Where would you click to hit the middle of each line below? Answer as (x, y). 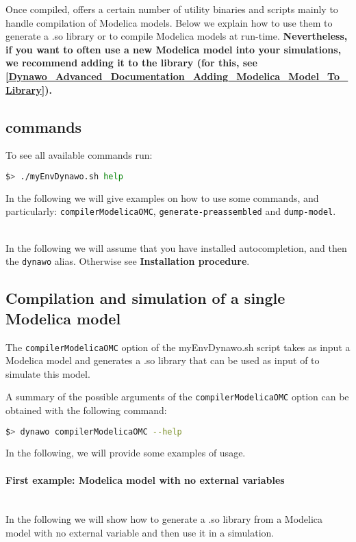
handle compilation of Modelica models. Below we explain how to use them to (169, 22)
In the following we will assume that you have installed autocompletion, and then (176, 247)
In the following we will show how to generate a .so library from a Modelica (164, 519)
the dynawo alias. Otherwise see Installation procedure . (128, 261)
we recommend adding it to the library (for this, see (131, 63)
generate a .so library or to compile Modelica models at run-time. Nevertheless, (177, 36)
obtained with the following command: (86, 410)
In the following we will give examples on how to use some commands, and (162, 197)
